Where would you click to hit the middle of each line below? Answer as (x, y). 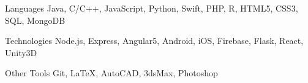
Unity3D (21, 52)
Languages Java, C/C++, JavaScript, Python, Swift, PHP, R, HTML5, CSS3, (152, 8)
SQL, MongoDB (35, 20)
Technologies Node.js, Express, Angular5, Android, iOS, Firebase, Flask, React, (154, 41)
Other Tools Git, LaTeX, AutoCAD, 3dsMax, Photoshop (111, 73)
